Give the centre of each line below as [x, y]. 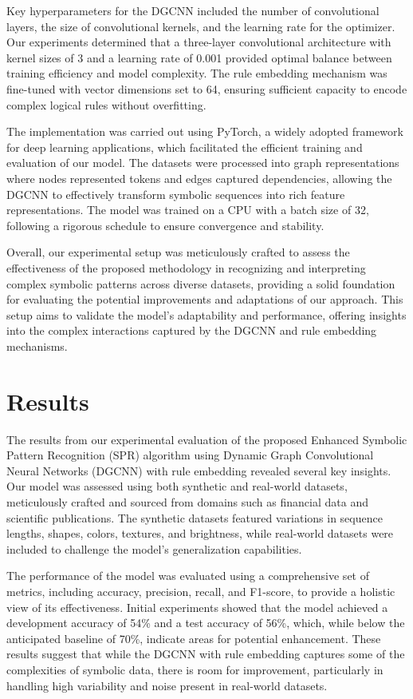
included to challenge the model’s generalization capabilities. [154, 548]
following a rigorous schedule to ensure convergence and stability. [165, 225]
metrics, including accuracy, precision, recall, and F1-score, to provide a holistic [201, 591]
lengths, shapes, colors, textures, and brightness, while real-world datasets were [200, 533]
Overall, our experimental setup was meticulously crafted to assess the [178, 252]
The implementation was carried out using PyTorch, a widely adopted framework [205, 131]
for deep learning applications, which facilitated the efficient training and [185, 147]
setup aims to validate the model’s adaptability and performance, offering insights [206, 314]
